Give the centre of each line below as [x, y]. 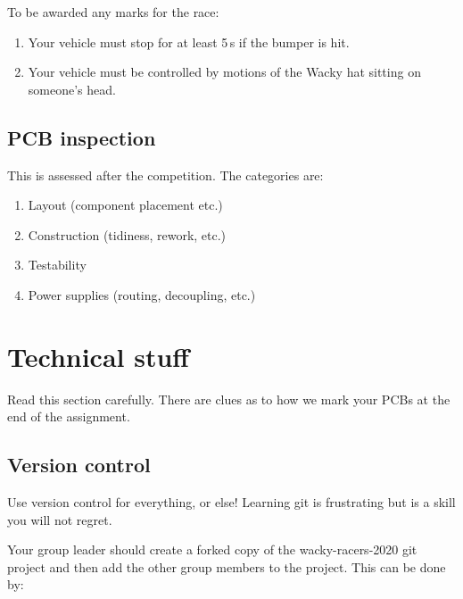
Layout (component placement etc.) [125, 205]
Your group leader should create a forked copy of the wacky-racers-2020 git [212, 549]
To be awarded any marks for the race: [113, 12]
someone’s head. [72, 89]
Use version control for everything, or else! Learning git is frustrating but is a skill [231, 502]
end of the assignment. [69, 416]
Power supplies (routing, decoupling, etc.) [142, 294]
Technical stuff [99, 356]
